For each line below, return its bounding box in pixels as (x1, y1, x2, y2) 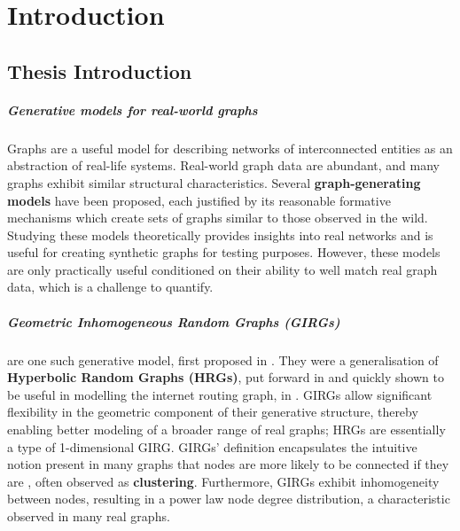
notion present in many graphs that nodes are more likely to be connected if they (7, 455, 449, 473)
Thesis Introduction (7, 57, 192, 84)
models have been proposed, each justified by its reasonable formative (7, 191, 391, 209)
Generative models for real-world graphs (7, 100, 258, 119)
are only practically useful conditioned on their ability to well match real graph (7, 260, 438, 278)
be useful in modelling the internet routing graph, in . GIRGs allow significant (7, 385, 433, 403)
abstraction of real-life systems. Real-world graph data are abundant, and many (7, 156, 440, 175)
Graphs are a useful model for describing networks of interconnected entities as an (7, 138, 453, 157)
